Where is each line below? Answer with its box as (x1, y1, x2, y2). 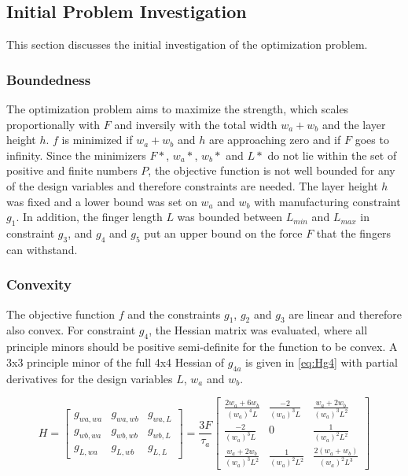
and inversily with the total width (114, 116, 278, 132)
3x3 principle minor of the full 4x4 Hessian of (6, 353, 225, 370)
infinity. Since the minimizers (6, 146, 146, 163)
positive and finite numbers (6, 162, 138, 179)
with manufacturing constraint (254, 193, 401, 209)
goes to (355, 131, 389, 148)
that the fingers (316, 224, 391, 241)
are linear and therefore (289, 305, 402, 322)
